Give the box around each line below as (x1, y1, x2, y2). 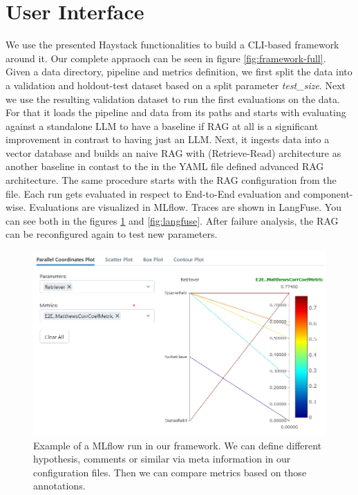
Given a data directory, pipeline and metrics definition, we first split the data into (6, 64, 352, 79)
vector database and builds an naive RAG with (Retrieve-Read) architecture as (6, 145, 341, 160)
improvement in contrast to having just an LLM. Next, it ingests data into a (6, 132, 330, 147)
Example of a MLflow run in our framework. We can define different (33, 438, 322, 452)
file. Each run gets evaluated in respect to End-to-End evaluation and (6, 186, 301, 200)
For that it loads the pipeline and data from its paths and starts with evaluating (6, 105, 346, 120)
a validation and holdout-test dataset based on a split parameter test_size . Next (6, 77, 346, 92)
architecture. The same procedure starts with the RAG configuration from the (6, 173, 337, 187)
